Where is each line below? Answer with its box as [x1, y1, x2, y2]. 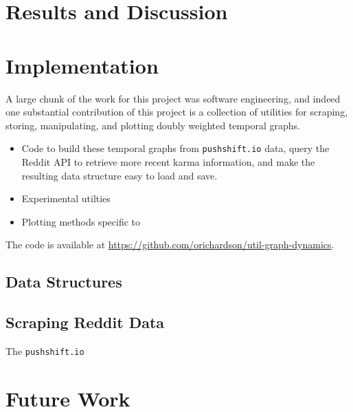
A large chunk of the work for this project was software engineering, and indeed [5, 91, 341, 105]
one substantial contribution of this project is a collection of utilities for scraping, [5, 105, 348, 119]
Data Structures [5, 271, 122, 292]
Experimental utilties [21, 191, 111, 206]
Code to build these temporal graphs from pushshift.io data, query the [21, 141, 330, 155]
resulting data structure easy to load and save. [21, 168, 218, 182]
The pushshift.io [5, 343, 84, 358]
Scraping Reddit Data [5, 312, 165, 333]
